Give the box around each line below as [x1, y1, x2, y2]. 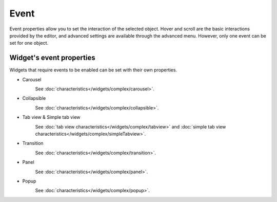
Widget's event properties [9, 53, 95, 62]
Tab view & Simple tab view [22, 114, 81, 120]
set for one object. [9, 40, 49, 46]
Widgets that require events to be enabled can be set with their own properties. [9, 67, 177, 73]
